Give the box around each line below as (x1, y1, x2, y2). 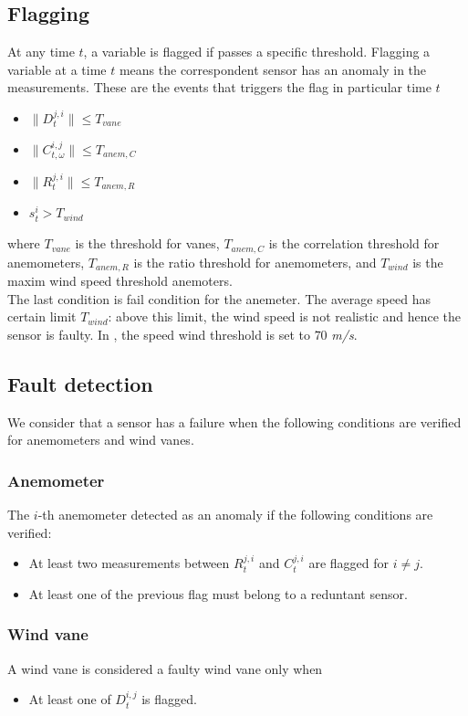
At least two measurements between (28, 553, 230, 573)
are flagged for (308, 553, 390, 573)
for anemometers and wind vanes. (7, 430, 194, 449)
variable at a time (7, 59, 107, 79)
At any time (7, 42, 75, 61)
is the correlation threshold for (268, 234, 440, 253)
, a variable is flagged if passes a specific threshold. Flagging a (83, 42, 431, 61)
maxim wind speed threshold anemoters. (7, 270, 233, 290)
